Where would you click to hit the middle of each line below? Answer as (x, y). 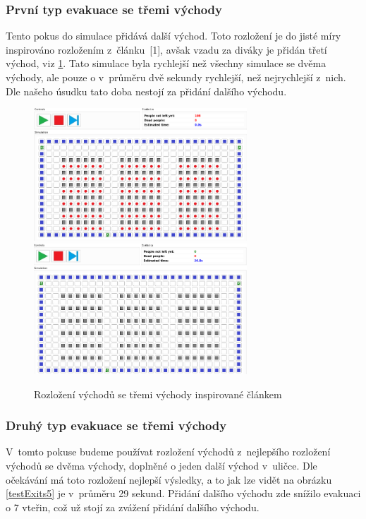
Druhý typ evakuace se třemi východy (116, 425)
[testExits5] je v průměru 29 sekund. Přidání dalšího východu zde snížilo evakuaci (183, 493)
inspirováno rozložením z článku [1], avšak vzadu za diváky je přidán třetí (166, 49)
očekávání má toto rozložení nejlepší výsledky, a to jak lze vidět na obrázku (169, 479)
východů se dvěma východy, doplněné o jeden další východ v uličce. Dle (161, 466)
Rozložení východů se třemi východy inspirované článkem (158, 394)
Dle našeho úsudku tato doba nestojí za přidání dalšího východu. (146, 91)
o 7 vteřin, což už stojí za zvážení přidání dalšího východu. (133, 507)
